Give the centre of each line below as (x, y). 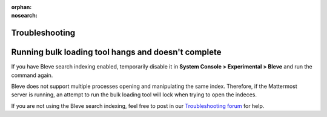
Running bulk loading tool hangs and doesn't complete (116, 52)
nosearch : (24, 16)
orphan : (21, 7)
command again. (32, 75)
